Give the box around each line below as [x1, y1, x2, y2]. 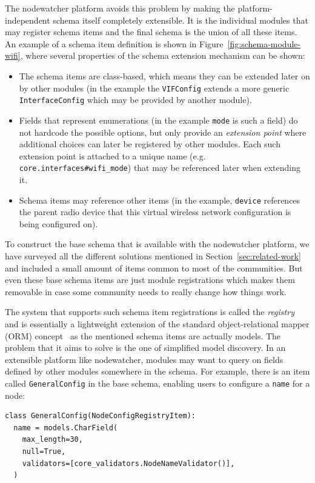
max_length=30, [22, 435, 83, 444]
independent [5, 13, 50, 26]
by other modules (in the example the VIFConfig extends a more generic [19, 81, 290, 94]
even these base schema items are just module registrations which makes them [5, 273, 295, 286]
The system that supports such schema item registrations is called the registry [5, 305, 294, 318]
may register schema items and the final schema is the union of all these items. [5, 25, 297, 38]
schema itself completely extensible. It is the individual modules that [53, 13, 308, 26]
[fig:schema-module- [227, 37, 301, 50]
